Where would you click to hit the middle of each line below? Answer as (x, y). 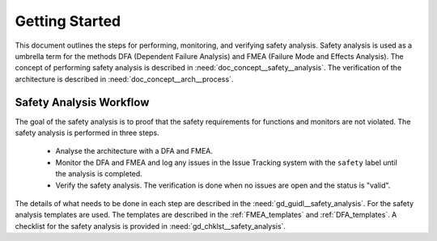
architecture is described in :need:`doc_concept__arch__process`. (124, 79)
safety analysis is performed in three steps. (87, 133)
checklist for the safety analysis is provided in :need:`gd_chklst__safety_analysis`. (151, 226)
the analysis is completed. (99, 174)
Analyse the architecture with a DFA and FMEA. (134, 151)
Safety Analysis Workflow (82, 102)
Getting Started (68, 21)
